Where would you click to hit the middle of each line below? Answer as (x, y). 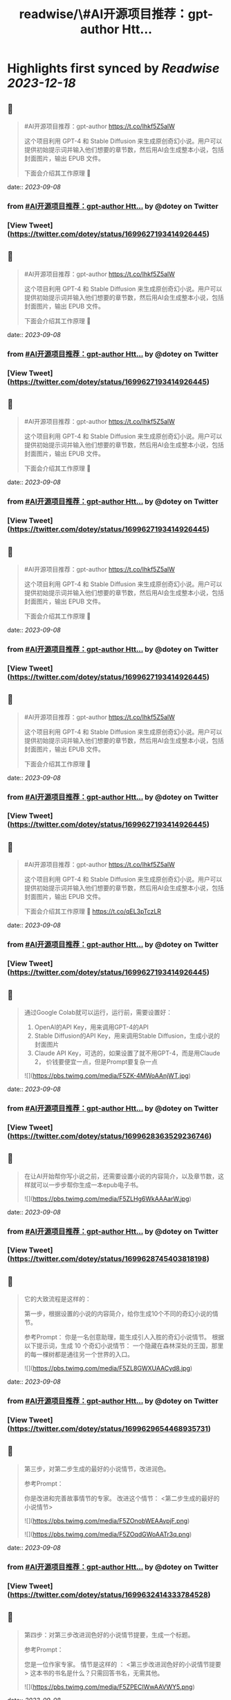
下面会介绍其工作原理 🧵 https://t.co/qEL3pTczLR (92, 911)
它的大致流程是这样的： (57, 1299)
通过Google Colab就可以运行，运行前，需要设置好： (98, 1012)
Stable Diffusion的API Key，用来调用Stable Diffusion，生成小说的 (127, 1036)
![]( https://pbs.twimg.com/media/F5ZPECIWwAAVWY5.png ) (109, 1687)
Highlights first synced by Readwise (113, 68)
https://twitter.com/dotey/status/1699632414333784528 (109, 1595)
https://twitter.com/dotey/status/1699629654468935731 (109, 1429)
